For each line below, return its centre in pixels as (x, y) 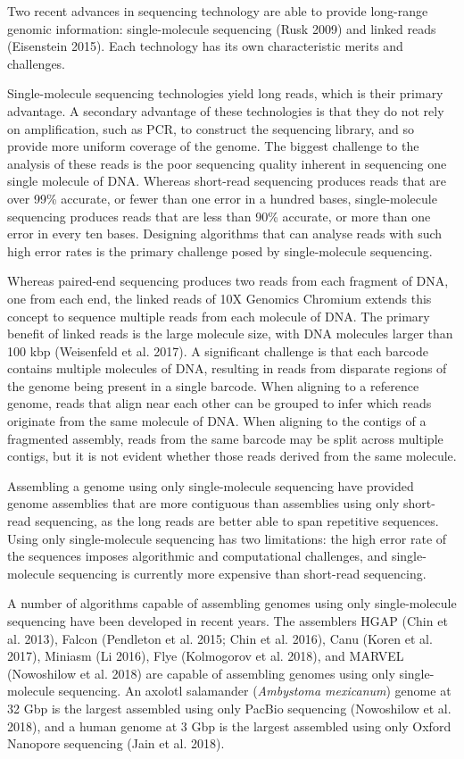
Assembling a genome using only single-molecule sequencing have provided (211, 485)
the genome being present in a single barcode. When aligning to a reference (213, 385)
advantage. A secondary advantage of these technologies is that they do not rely (226, 110)
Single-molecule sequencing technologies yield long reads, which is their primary (225, 93)
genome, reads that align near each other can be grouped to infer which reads (220, 403)
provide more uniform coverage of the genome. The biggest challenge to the (213, 146)
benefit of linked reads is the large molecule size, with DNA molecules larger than (230, 334)
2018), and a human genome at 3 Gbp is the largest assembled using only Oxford (229, 726)
